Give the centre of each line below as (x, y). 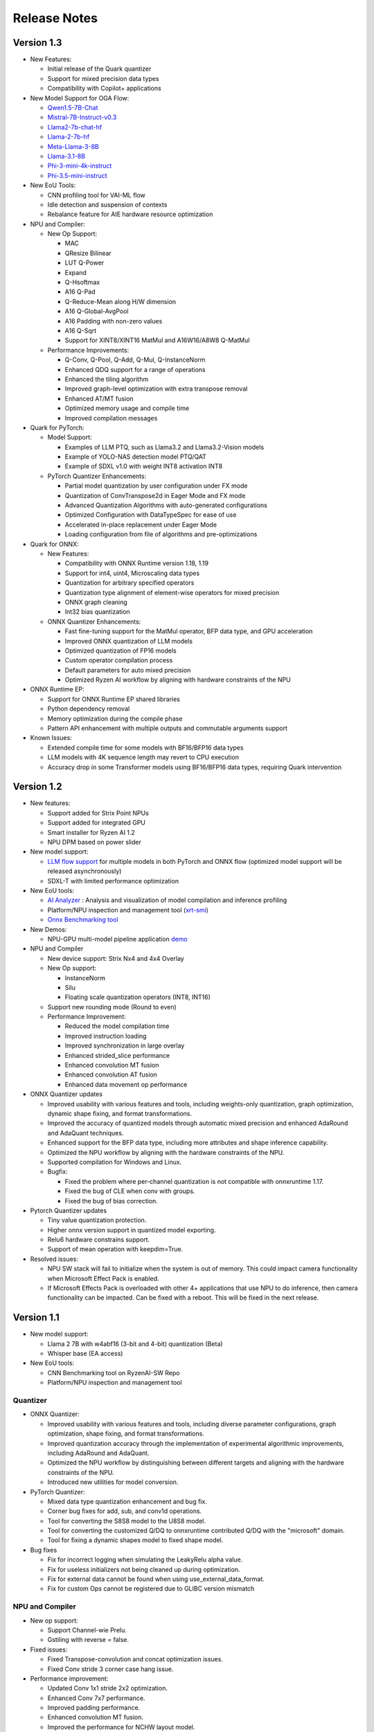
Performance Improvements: (88, 350)
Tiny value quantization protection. (97, 1220)
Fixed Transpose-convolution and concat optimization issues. (135, 1659)
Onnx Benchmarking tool (83, 920)
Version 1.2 (37, 787)
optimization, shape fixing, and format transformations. (126, 1433)
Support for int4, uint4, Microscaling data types (132, 573)
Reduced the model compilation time (117, 1026)
